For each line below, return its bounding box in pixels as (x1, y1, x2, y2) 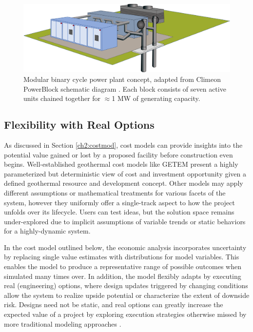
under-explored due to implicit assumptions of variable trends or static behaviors (4, 216, 246, 226)
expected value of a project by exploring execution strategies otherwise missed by (4, 309, 247, 319)
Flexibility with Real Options (4, 117, 155, 132)
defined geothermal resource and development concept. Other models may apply (4, 178, 243, 188)
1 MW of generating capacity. (112, 93, 200, 103)
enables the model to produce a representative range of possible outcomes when (4, 261, 242, 272)
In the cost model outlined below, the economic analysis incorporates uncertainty (4, 242, 247, 252)
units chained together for (23, 93, 101, 103)
